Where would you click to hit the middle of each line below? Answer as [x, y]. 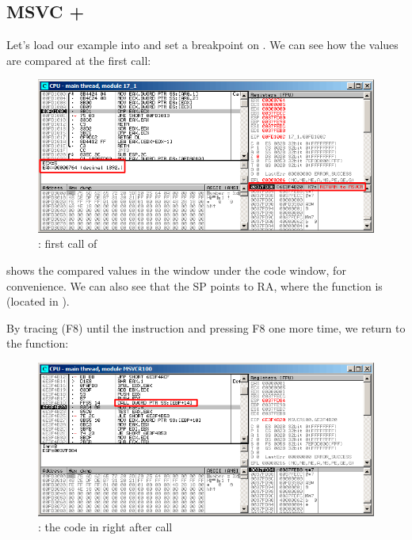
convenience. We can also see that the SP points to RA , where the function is [195, 285]
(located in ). [38, 301]
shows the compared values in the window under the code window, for [176, 270]
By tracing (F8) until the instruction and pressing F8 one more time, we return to [206, 327]
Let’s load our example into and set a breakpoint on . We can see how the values [202, 45]
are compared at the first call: [79, 60]
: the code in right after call [105, 527]
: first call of [68, 243]
